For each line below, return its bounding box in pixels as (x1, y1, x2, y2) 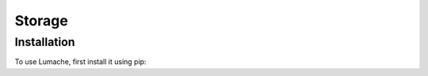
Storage (14, 12, 69, 29)
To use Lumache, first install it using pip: (14, 57, 147, 66)
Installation (14, 35, 75, 49)
